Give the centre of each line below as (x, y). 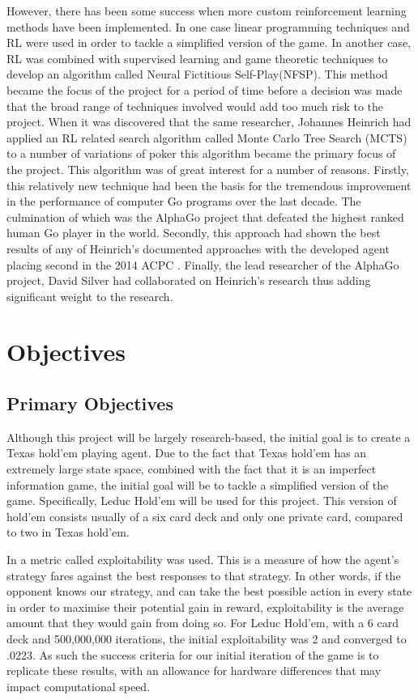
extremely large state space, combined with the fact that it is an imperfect (192, 469)
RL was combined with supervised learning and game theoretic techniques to (197, 58)
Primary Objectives (90, 403)
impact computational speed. (79, 686)
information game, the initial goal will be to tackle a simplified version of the (198, 484)
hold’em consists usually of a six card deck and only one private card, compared (205, 516)
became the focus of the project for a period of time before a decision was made (205, 89)
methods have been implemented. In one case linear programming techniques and (208, 26)
